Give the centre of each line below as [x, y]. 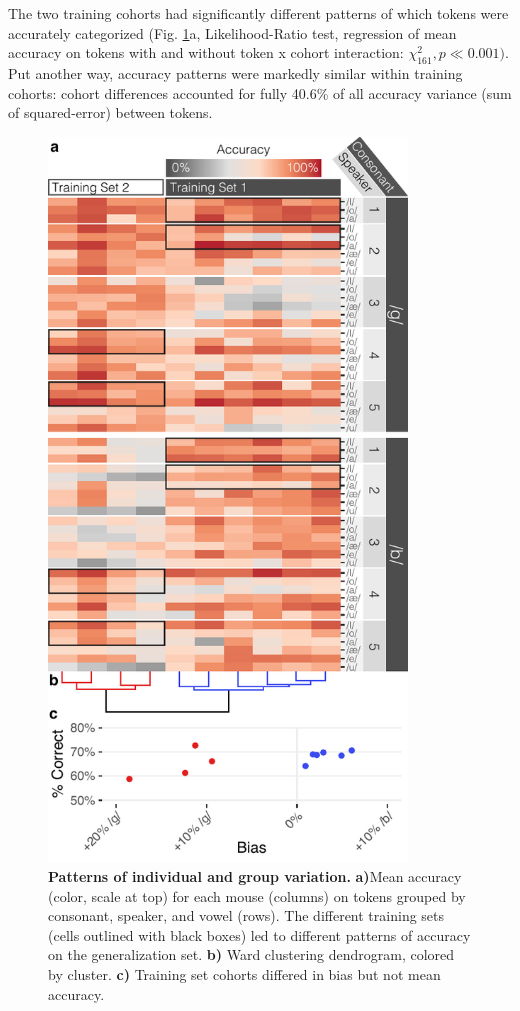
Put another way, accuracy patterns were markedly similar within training [235, 72]
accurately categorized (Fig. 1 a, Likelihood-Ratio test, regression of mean [232, 32]
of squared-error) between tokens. [110, 112]
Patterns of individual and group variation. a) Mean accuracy [255, 876]
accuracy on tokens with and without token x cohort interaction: [206, 52]
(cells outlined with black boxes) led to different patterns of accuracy [259, 934]
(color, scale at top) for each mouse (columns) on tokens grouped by [257, 895]
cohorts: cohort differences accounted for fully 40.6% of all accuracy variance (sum [260, 92]
